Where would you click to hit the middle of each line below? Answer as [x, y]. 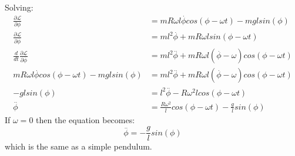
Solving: [19, 7]
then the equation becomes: [86, 119]
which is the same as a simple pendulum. [78, 146]
